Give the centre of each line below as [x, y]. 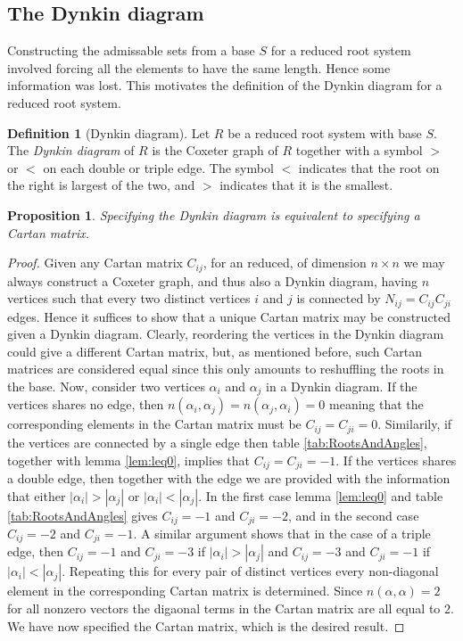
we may [424, 263]
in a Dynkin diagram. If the [342, 386]
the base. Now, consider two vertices [106, 386]
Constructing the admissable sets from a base [131, 50]
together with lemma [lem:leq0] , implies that [128, 460]
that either [37, 495]
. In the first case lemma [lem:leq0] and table [321, 495]
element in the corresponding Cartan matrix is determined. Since [185, 591]
